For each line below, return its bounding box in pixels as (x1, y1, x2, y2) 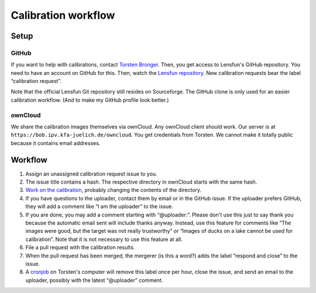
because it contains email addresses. (11, 139, 101, 146)
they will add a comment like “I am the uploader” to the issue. (25, 203, 174, 210)
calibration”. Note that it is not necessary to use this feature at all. (25, 236, 183, 243)
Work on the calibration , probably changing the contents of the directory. (25, 187, 202, 194)
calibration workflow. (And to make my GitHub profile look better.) (11, 96, 169, 104)
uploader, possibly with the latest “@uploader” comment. (25, 277, 163, 284)
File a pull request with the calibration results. (25, 244, 135, 251)
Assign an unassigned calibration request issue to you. (25, 170, 157, 177)
